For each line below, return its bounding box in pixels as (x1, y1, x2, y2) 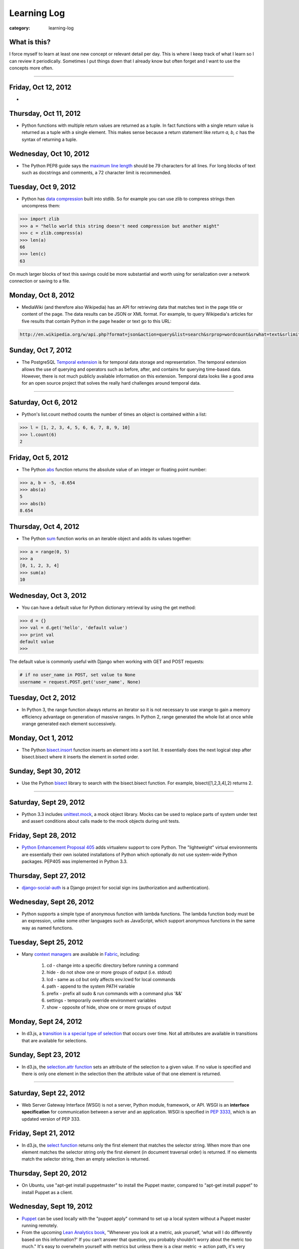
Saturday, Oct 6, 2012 (9, 398, 78, 407)
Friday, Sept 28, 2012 (9, 831, 77, 840)
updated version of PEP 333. (21, 1116, 81, 1122)
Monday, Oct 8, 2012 (9, 291, 75, 299)
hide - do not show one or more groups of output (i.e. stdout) (46, 969, 172, 975)
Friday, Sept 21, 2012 (9, 1129, 75, 1138)
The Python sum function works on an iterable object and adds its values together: (21, 535, 191, 542)
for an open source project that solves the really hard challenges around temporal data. (21, 380, 201, 386)
